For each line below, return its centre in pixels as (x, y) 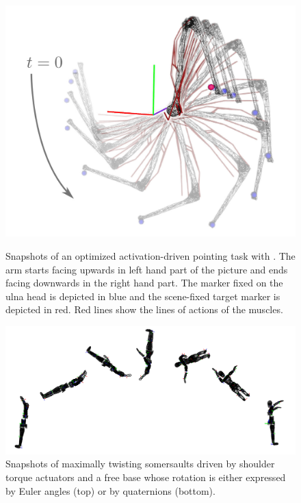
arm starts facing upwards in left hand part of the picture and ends (147, 269)
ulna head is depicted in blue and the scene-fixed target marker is (143, 296)
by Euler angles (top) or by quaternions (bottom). (110, 490)
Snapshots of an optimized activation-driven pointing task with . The (150, 256)
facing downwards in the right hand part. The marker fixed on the (144, 283)
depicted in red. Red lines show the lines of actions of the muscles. (144, 309)
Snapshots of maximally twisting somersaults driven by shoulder (140, 464)
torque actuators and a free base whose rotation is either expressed (146, 477)
